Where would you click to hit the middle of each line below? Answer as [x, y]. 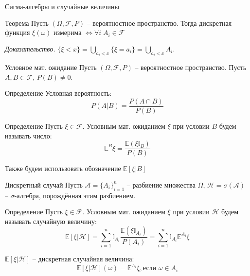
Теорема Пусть [27, 23]
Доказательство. [30, 48]
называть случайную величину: [51, 221]
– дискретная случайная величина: [83, 259]
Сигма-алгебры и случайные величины [62, 6]
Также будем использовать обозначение [63, 168]
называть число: [28, 135]
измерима [68, 32]
